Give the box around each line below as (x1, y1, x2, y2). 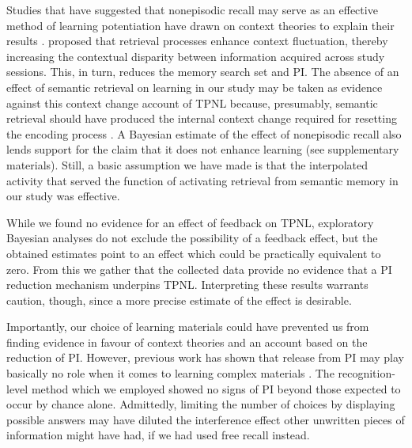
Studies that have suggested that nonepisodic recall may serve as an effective (6, 2, 378, 17)
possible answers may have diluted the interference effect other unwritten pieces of (6, 411, 405, 427)
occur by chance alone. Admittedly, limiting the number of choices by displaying (6, 396, 395, 412)
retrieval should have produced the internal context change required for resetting (6, 110, 397, 127)
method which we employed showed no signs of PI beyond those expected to (31, 380, 401, 397)
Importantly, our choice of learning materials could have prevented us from (6, 318, 369, 335)
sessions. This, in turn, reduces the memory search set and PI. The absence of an (6, 63, 399, 80)
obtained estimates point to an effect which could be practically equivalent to (6, 245, 381, 261)
